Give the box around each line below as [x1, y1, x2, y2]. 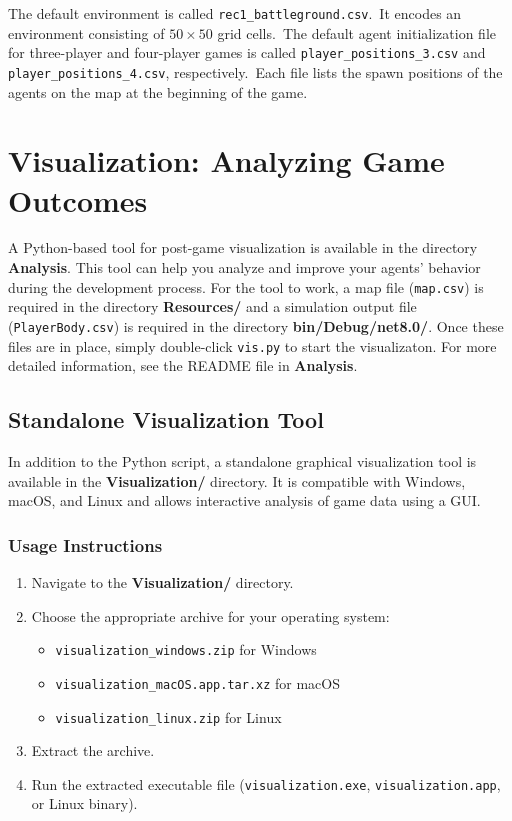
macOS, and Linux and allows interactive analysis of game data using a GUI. [8, 490, 481, 511]
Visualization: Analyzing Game [8, 140, 445, 181]
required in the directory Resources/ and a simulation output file [8, 296, 417, 317]
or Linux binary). [31, 793, 138, 814]
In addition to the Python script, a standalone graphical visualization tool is [8, 451, 477, 472]
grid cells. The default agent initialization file [217, 22, 497, 43]
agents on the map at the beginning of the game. [8, 81, 308, 102]
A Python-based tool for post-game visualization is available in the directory [8, 237, 478, 258]
